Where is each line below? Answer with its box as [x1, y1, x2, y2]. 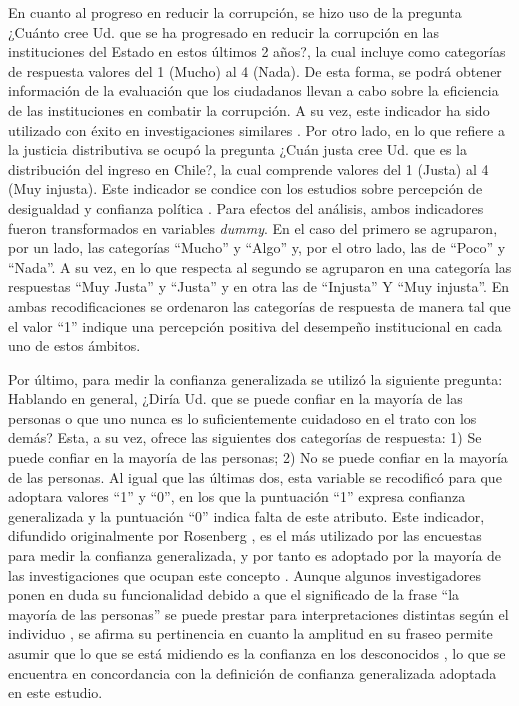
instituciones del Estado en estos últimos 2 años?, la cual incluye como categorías [8, 41, 506, 62]
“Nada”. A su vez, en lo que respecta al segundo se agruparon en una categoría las [8, 256, 512, 277]
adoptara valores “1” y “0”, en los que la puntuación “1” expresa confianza [8, 486, 466, 507]
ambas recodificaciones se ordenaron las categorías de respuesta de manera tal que [8, 295, 511, 316]
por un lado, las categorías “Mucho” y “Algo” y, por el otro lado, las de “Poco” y [8, 237, 506, 258]
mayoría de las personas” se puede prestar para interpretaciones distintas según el [8, 603, 509, 624]
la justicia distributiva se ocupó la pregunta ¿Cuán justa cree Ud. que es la [8, 139, 468, 160]
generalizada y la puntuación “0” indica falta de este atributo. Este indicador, [8, 505, 485, 526]
